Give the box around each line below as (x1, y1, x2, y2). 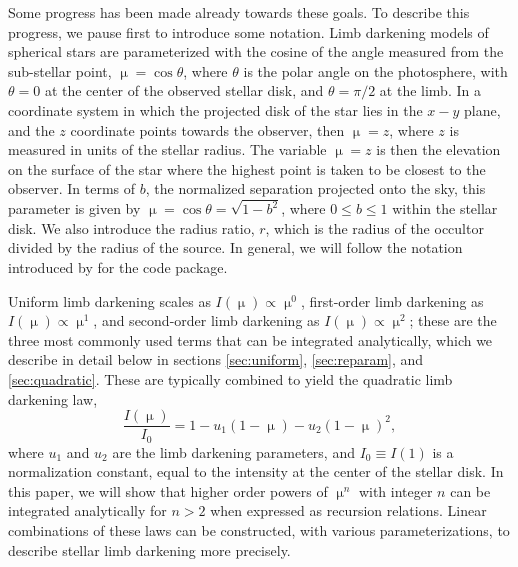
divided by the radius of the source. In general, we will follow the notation (8, 237, 463, 258)
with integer (358, 480, 433, 501)
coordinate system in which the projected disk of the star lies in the (8, 99, 423, 120)
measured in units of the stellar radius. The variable (8, 139, 327, 160)
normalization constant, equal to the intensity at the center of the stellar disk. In (8, 461, 504, 482)
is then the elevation (376, 139, 501, 160)
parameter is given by (8, 198, 141, 219)
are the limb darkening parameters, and (112, 441, 355, 462)
